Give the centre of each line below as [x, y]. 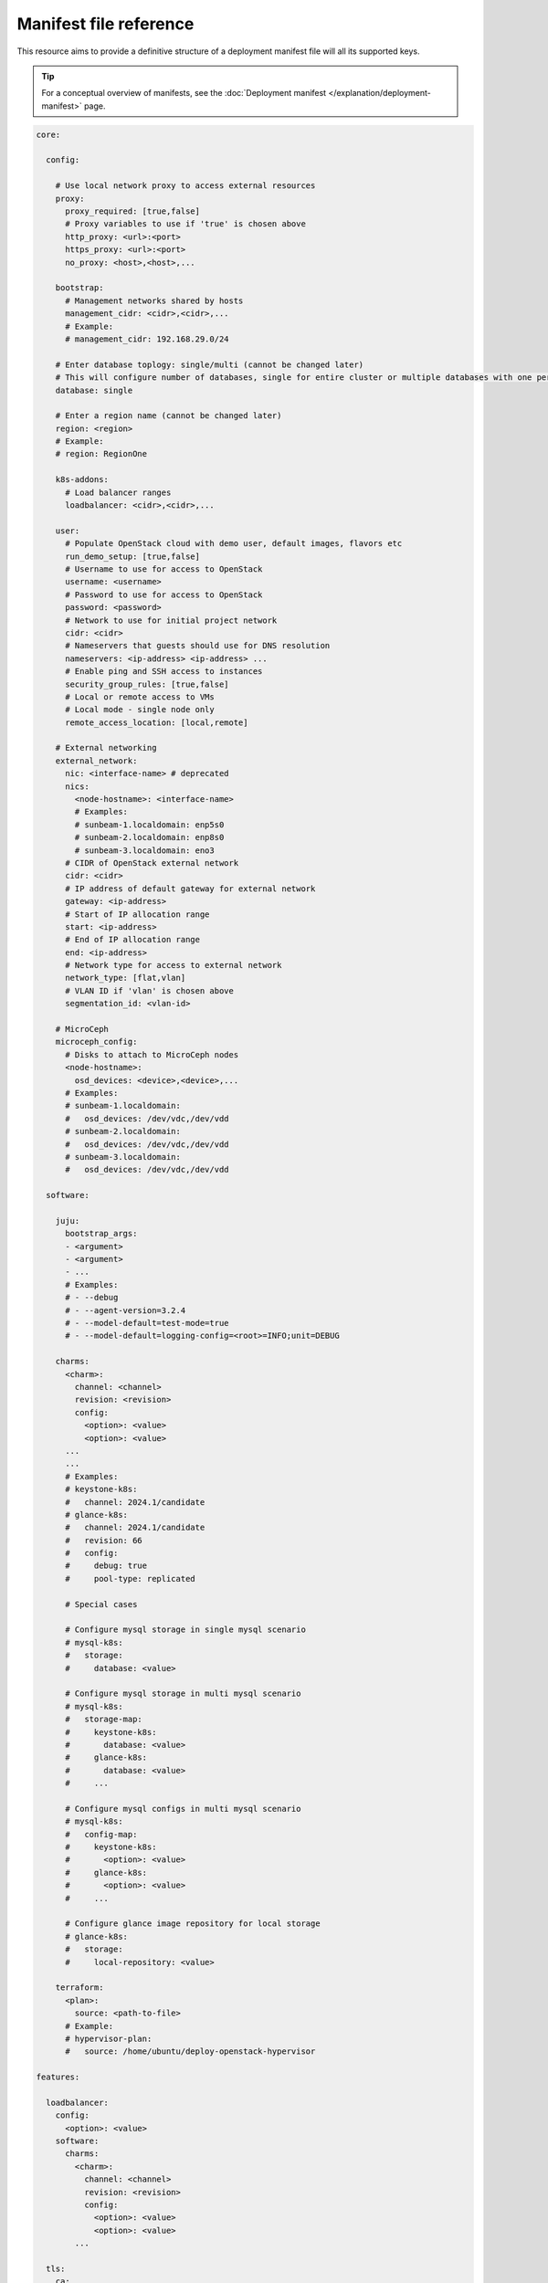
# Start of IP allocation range [137, 914]
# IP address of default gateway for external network [190, 889]
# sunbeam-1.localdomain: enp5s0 [149, 825]
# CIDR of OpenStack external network [152, 863]
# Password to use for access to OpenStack [164, 594]
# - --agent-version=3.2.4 [126, 1310]
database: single [94, 390]
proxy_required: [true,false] [133, 211]
